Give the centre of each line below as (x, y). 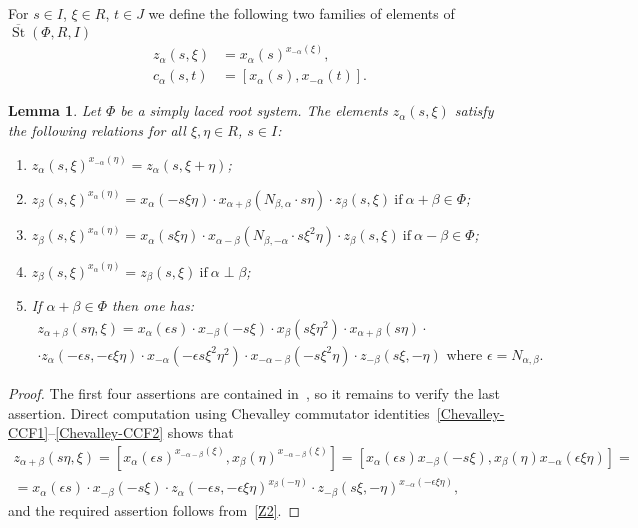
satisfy (474, 110)
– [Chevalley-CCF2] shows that (141, 432)
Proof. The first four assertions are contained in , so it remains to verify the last (254, 392)
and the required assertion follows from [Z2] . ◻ (154, 509)
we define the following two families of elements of (301, 13)
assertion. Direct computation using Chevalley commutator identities (219, 412)
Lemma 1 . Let (54, 110)
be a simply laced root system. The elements (254, 110)
